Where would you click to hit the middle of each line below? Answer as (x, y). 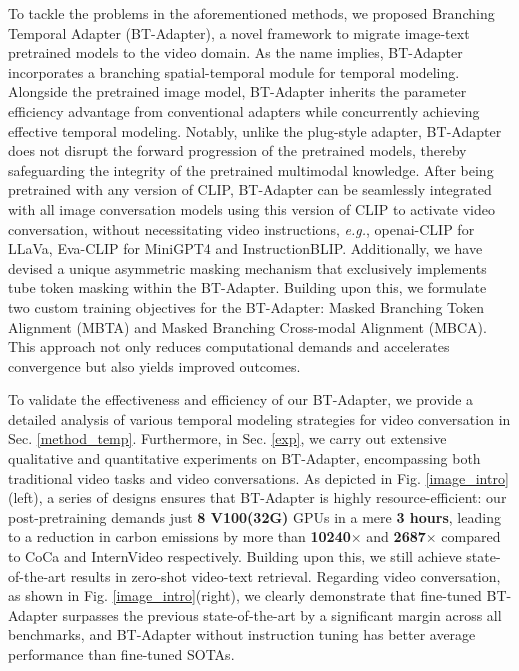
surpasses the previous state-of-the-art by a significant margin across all (282, 614)
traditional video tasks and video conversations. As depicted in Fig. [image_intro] (258, 477)
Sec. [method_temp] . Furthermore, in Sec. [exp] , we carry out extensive (227, 438)
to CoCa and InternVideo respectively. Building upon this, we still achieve (235, 556)
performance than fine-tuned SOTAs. (121, 654)
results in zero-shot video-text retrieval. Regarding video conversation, (285, 575)
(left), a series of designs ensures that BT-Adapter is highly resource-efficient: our (257, 497)
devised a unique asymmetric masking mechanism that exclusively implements (247, 267)
